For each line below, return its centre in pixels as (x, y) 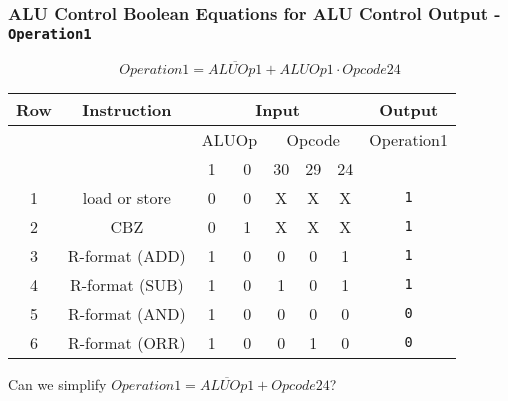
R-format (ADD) (126, 255)
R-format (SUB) (126, 284)
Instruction (127, 109)
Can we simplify (57, 383)
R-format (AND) (126, 313)
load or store (126, 197)
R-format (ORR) (127, 342)
